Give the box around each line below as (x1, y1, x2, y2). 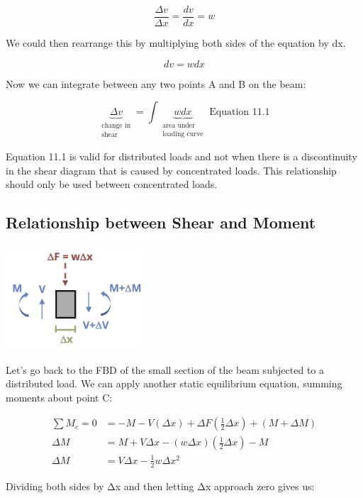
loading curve (162, 131, 203, 138)
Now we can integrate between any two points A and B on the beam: (6, 76, 306, 91)
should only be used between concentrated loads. (6, 177, 218, 192)
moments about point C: (6, 389, 113, 404)
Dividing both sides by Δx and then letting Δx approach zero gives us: (6, 478, 315, 493)
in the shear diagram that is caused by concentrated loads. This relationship (6, 162, 337, 177)
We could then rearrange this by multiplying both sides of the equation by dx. (6, 35, 346, 50)
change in (101, 122, 131, 130)
